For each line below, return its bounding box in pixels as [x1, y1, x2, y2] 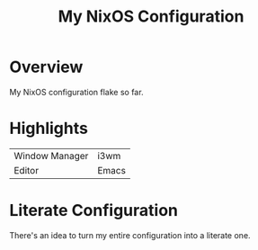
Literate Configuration [9, 201, 178, 221]
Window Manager [13, 149, 89, 162]
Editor [13, 164, 39, 176]
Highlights [9, 119, 88, 138]
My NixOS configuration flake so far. [9, 86, 144, 97]
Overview [9, 57, 84, 77]
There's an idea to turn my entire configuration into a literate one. [9, 229, 251, 240]
